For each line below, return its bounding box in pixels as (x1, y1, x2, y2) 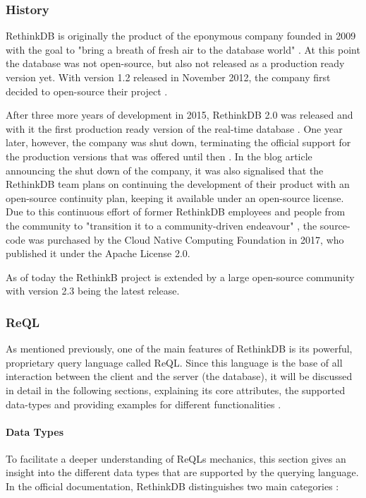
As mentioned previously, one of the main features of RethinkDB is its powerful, (6, 341, 353, 356)
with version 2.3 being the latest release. (6, 283, 180, 298)
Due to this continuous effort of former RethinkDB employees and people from (6, 204, 346, 219)
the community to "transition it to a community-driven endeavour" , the (6, 218, 317, 232)
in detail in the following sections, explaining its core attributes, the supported (6, 382, 346, 397)
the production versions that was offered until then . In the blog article (6, 148, 312, 163)
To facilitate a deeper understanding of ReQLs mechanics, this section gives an (6, 451, 346, 466)
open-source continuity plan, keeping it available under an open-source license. (6, 190, 344, 205)
